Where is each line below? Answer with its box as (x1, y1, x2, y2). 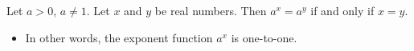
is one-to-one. (231, 29, 297, 45)
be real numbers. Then (154, 2, 267, 18)
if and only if (310, 2, 375, 18)
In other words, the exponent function (25, 29, 213, 45)
